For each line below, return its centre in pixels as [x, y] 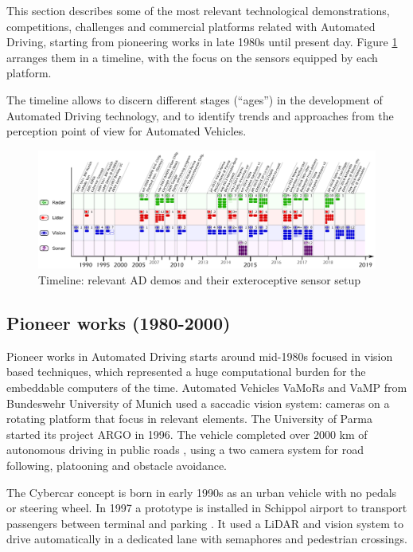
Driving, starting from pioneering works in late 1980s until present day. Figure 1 [202, 42]
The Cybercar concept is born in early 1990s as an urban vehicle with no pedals [202, 492]
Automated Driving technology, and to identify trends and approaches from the [200, 115]
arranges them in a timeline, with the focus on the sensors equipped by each [192, 57]
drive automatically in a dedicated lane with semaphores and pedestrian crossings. [207, 539]
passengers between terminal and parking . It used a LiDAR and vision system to [205, 523]
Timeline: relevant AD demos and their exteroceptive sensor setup [200, 279]
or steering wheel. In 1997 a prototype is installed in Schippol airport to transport [207, 508]
